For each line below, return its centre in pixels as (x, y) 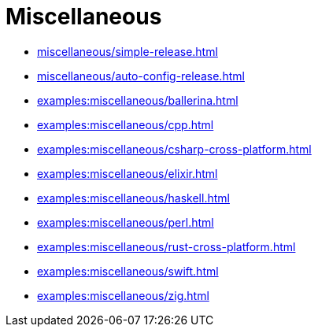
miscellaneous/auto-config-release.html (141, 76)
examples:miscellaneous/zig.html (123, 295)
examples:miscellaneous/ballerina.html (138, 100)
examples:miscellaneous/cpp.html (126, 124)
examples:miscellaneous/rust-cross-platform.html (166, 246)
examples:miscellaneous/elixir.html (128, 173)
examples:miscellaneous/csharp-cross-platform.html (174, 149)
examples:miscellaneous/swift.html (128, 271)
